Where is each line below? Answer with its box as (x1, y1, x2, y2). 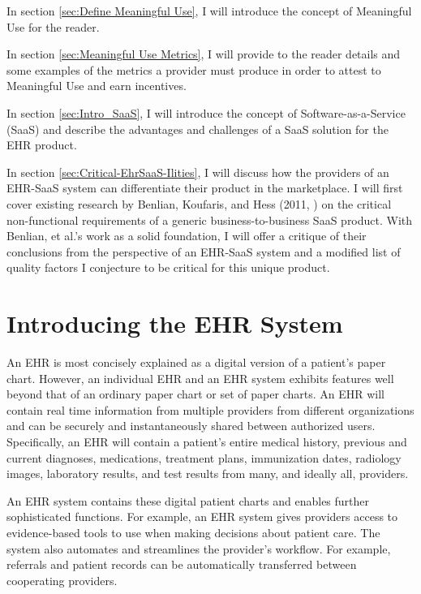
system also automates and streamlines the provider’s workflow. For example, (6, 540, 391, 557)
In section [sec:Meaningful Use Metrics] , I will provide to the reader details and (6, 45, 401, 62)
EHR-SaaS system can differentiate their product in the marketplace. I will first (6, 179, 403, 196)
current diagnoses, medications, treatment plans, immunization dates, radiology (6, 449, 402, 466)
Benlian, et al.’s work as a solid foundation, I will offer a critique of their (6, 227, 367, 244)
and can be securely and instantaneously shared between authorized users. (6, 417, 376, 434)
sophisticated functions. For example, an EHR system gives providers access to (6, 508, 398, 525)
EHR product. (6, 136, 77, 153)
